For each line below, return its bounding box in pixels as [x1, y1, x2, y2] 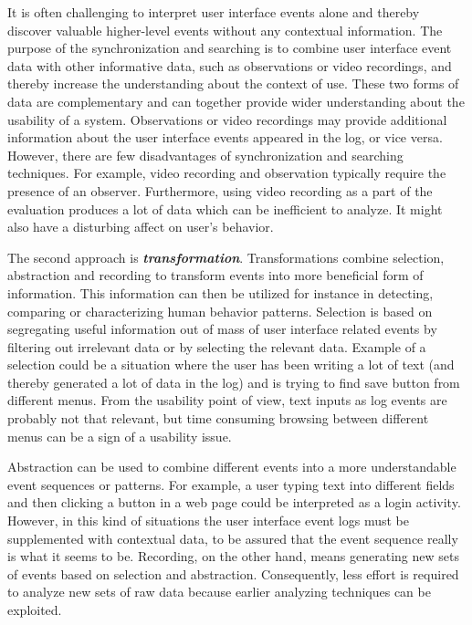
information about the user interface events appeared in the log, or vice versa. [7, 128, 443, 147]
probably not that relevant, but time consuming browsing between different [7, 409, 429, 428]
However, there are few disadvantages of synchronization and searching [7, 145, 404, 164]
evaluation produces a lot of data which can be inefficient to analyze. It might [7, 199, 443, 218]
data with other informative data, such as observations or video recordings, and [7, 56, 452, 75]
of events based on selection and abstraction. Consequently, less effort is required [7, 564, 459, 583]
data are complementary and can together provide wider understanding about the [7, 91, 465, 110]
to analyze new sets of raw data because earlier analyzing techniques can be [7, 582, 431, 601]
